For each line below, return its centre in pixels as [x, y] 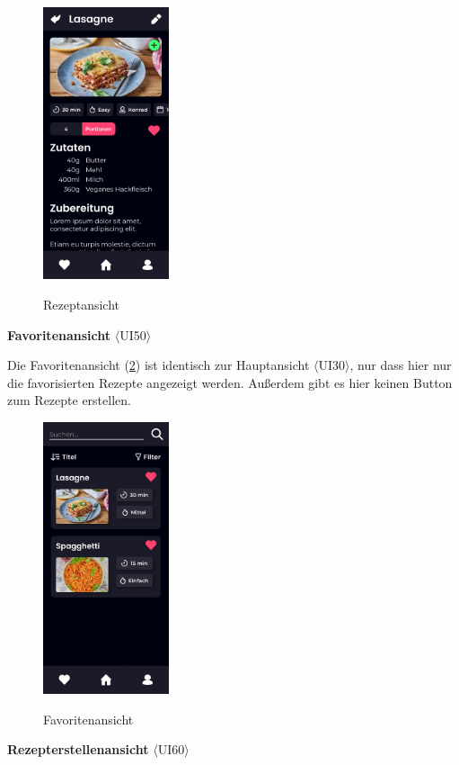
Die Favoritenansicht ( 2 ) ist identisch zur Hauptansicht [159, 365]
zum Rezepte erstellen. [69, 400]
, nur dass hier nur [401, 365]
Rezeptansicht [82, 304]
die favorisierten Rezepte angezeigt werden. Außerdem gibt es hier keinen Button [230, 382]
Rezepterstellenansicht [78, 749]
